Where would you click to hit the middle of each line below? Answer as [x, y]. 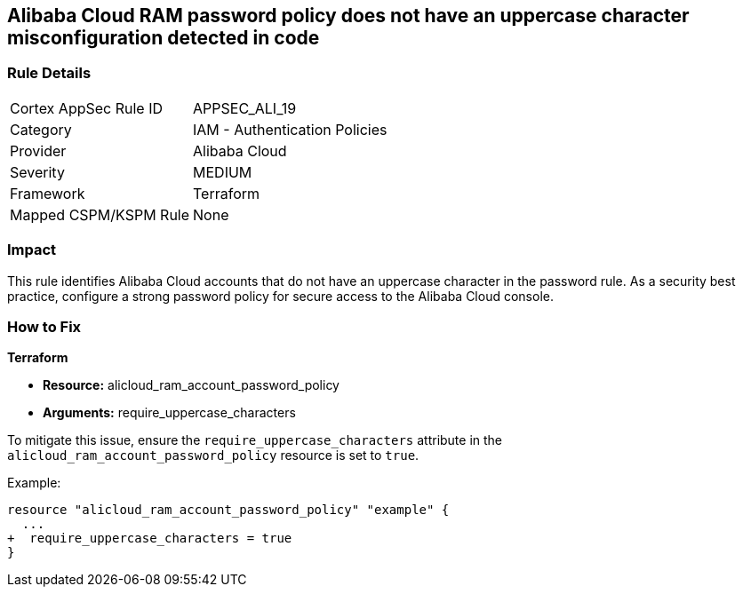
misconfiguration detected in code [164, 38]
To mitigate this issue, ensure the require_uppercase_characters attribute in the [255, 440]
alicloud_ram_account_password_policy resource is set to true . [213, 455]
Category [41, 129]
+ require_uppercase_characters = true [150, 539]
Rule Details [49, 73]
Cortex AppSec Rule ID [87, 108]
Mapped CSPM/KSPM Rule [100, 214]
